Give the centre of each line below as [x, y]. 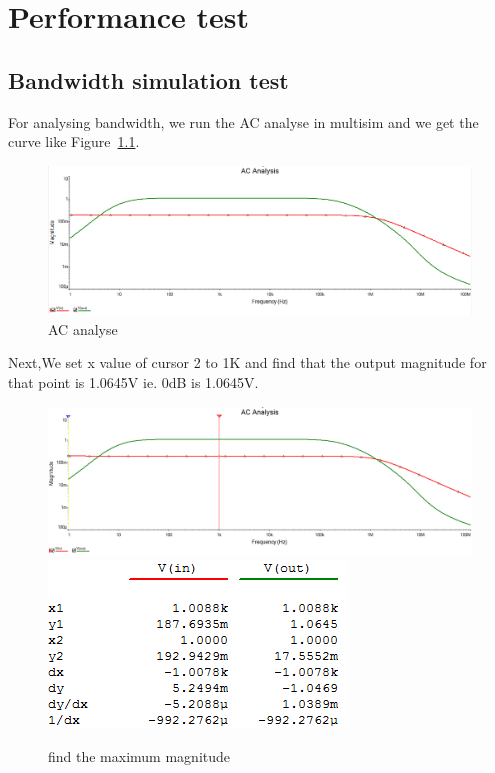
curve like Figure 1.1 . [74, 141]
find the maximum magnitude [139, 755]
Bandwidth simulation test [148, 79]
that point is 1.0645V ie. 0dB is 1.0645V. [133, 382]
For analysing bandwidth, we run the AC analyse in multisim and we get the [243, 121]
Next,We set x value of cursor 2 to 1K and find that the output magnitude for [247, 362]
